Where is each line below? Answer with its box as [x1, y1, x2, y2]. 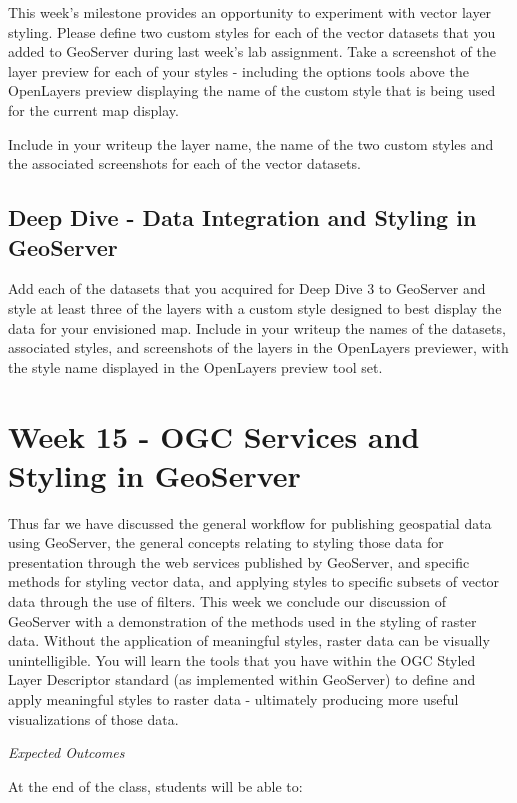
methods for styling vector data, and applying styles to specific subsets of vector [8, 571, 500, 592]
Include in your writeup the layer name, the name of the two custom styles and [8, 133, 494, 154]
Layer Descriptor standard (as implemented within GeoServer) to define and [8, 669, 476, 690]
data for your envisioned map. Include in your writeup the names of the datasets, [8, 317, 506, 338]
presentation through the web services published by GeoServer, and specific [8, 551, 470, 572]
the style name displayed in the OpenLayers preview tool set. [8, 356, 383, 377]
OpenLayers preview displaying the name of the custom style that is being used [8, 80, 496, 101]
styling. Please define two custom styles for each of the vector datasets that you [8, 21, 496, 42]
